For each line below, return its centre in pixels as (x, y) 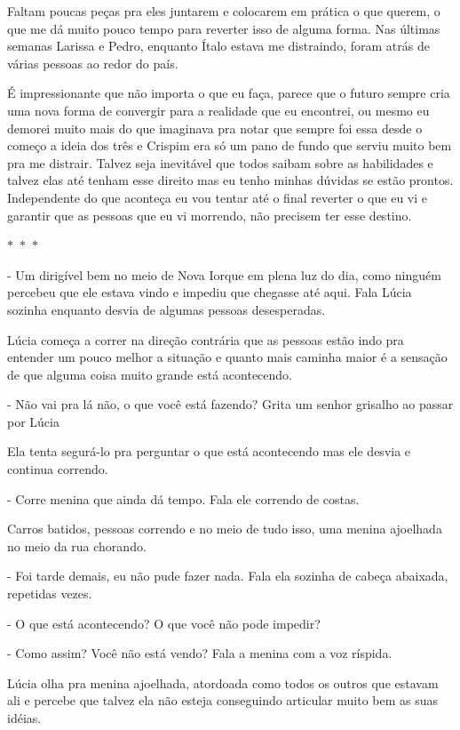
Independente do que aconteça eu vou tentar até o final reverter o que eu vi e (218, 197)
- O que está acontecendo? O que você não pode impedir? (164, 623)
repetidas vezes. (50, 594)
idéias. (24, 718)
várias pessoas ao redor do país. (93, 63)
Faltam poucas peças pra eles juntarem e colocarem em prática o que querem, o (224, 11)
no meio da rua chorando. (77, 545)
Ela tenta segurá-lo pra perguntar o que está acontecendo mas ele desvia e (209, 451)
